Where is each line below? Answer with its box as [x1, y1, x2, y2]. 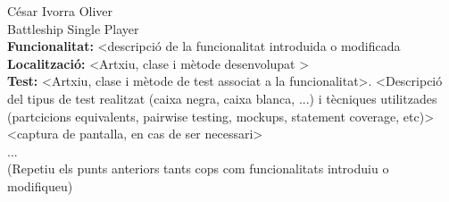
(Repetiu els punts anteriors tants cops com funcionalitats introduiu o [7, 159, 389, 178]
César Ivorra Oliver [7, 2, 113, 20]
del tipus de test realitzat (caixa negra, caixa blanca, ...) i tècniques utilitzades [7, 88, 437, 107]
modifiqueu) [7, 176, 73, 195]
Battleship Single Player [7, 19, 139, 38]
